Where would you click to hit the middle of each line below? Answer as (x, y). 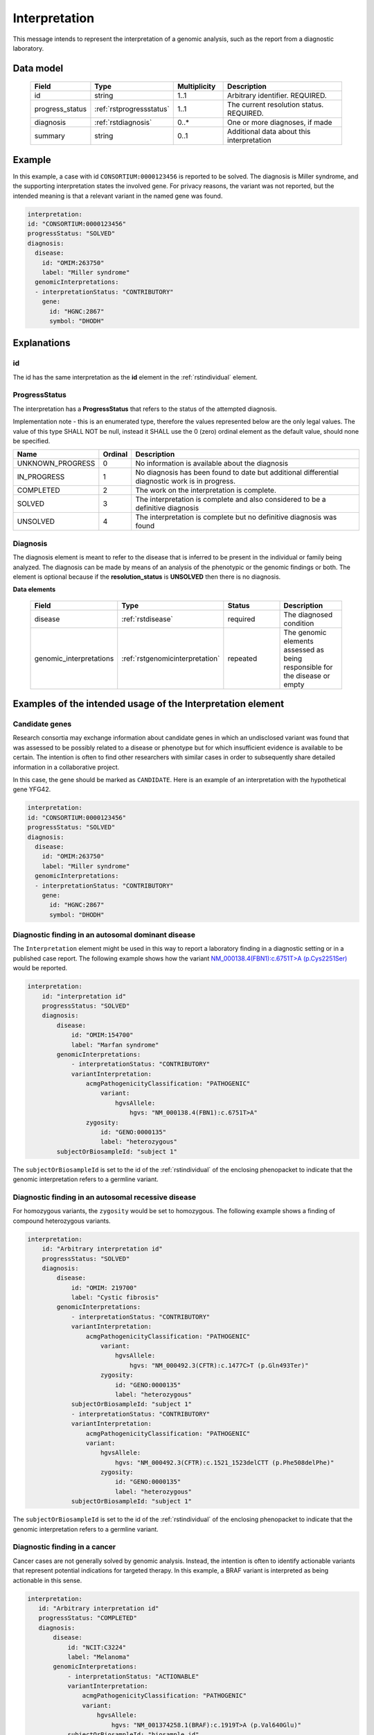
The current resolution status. (276, 105)
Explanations (42, 343)
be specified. (32, 441)
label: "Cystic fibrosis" (115, 1297)
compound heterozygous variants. (62, 1221)
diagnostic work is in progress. (185, 481)
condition (299, 623)
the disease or (307, 675)
